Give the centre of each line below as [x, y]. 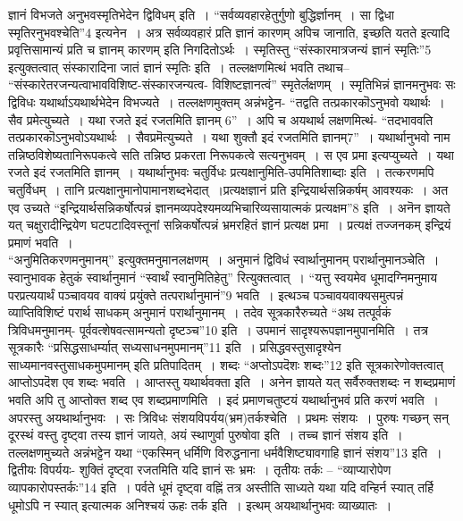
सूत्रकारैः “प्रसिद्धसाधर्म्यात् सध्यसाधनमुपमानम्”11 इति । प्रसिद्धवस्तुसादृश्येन [175, 347]
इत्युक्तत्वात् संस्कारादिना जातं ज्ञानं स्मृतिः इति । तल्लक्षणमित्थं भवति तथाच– [179, 67]
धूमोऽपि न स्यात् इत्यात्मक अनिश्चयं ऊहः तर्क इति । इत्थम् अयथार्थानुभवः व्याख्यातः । [200, 504]
